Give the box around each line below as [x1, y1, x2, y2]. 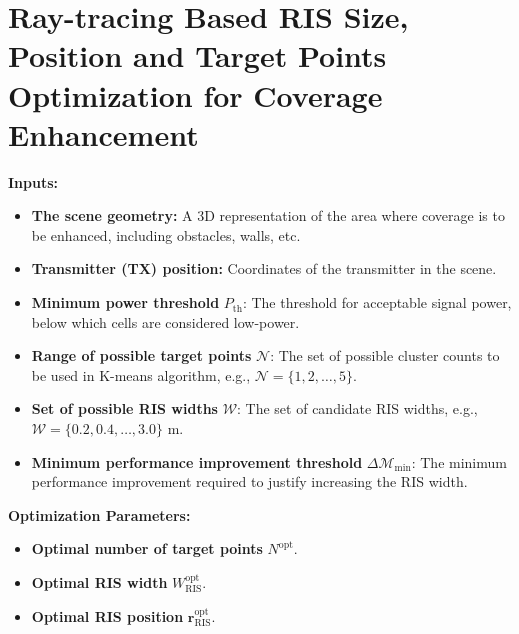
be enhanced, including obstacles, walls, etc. [31, 224, 301, 245]
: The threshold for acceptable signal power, [242, 292, 512, 313]
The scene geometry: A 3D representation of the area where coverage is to [31, 205, 505, 226]
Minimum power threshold [31, 292, 220, 313]
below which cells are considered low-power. [31, 311, 300, 332]
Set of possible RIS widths [31, 398, 218, 419]
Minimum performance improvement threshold [31, 451, 363, 472]
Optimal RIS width [31, 572, 168, 592]
